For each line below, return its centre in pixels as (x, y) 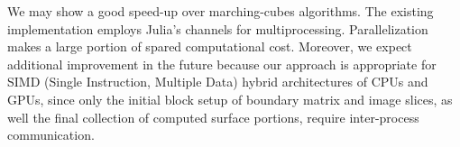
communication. (51, 135)
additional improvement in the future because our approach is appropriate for (222, 64)
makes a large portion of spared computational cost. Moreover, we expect (210, 46)
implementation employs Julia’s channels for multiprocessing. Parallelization (218, 28)
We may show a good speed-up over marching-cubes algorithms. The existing (221, 11)
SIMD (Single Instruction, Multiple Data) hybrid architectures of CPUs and (218, 82)
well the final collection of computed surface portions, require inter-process (213, 117)
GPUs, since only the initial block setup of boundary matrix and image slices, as (230, 99)
